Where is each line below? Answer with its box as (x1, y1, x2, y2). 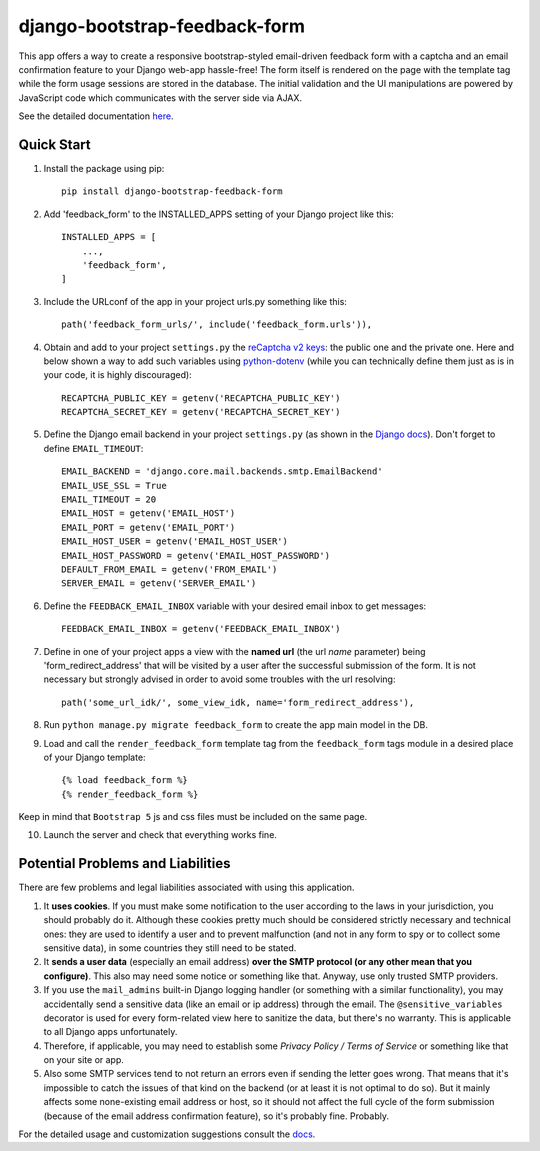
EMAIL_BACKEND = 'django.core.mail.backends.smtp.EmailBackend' (61, 466, 384, 477)
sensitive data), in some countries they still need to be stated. (43, 941, 297, 954)
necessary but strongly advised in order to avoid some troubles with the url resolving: (43, 673, 396, 685)
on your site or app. (43, 1054, 125, 1066)
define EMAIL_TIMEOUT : (43, 442, 144, 454)
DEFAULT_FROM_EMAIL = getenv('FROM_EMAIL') (61, 564, 278, 575)
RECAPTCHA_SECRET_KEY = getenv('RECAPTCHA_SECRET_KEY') (61, 406, 341, 418)
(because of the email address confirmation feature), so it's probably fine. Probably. (43, 1110, 390, 1122)
